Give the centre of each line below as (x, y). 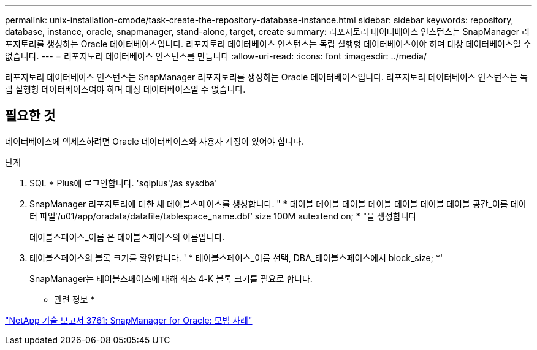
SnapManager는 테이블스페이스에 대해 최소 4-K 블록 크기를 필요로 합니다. (171, 278)
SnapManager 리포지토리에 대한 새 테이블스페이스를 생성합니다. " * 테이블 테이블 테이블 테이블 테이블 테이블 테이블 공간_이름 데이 (278, 204)
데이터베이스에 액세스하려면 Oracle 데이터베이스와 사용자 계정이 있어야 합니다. (154, 141)
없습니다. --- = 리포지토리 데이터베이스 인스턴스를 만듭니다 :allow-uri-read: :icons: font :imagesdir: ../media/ (216, 56)
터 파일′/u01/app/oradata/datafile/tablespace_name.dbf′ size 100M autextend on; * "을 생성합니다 (223, 216)
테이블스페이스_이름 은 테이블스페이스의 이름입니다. (127, 237)
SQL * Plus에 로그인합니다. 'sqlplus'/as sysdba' (124, 183)
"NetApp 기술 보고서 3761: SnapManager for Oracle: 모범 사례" (129, 320)
